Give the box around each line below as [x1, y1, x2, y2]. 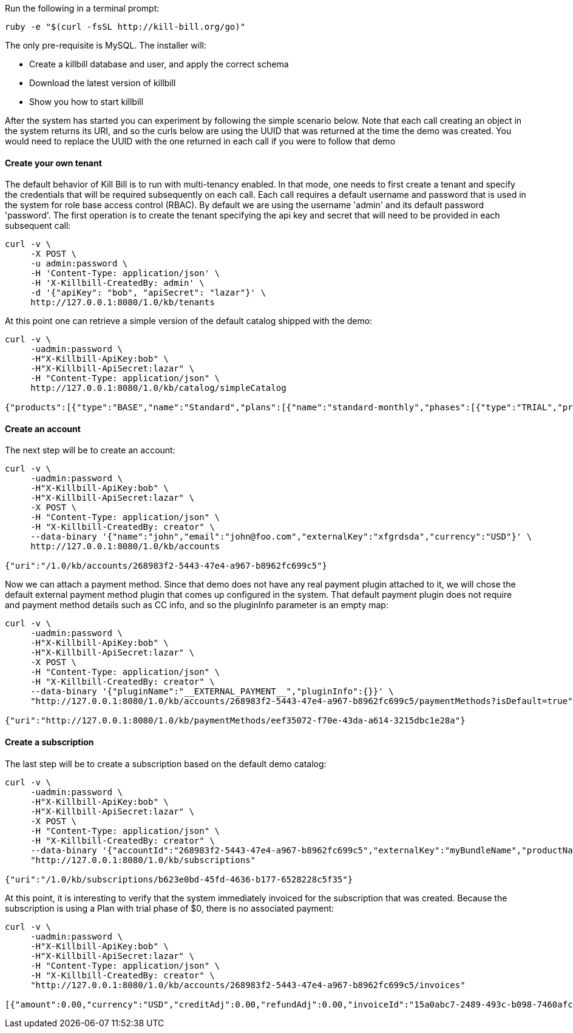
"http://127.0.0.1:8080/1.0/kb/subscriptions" [30, 855, 256, 865]
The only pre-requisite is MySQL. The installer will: [5, 40, 206, 50]
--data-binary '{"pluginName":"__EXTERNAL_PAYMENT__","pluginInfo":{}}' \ [30, 686, 394, 697]
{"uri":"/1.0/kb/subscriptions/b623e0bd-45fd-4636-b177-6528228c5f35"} [5, 874, 353, 884]
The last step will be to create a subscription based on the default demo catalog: [5, 758, 327, 769]
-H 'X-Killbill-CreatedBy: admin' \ [30, 278, 205, 288]
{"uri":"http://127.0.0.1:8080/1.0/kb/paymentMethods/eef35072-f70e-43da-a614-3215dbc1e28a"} [5, 716, 466, 726]
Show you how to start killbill [29, 97, 144, 107]
